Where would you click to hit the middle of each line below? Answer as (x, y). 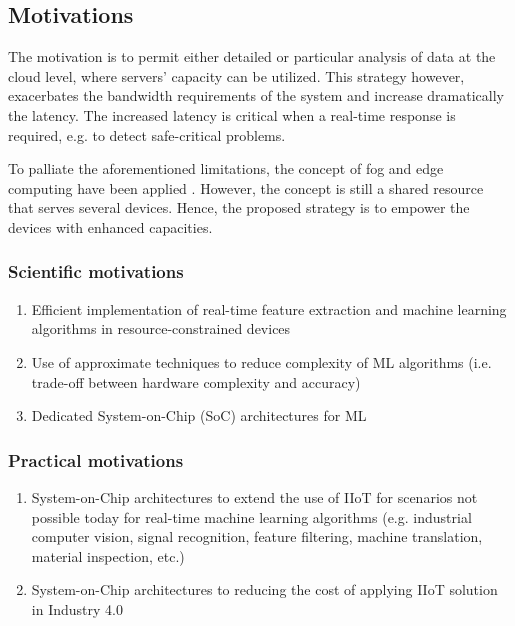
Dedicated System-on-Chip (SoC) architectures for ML (199, 415)
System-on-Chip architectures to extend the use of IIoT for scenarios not (254, 496)
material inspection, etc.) (108, 555)
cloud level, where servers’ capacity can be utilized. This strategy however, (236, 75)
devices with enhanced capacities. (110, 226)
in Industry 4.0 (77, 608)
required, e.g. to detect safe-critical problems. (147, 134)
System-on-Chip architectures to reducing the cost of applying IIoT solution (264, 589)
